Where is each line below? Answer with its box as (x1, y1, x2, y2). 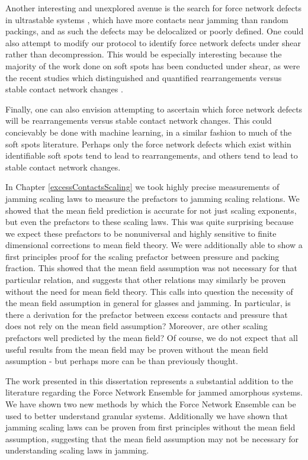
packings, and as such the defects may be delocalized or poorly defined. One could (5, 25, 304, 37)
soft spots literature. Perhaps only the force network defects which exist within (5, 137, 291, 150)
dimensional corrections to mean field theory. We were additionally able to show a (5, 239, 303, 251)
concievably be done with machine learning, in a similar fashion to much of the (5, 126, 292, 138)
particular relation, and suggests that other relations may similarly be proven (5, 274, 286, 286)
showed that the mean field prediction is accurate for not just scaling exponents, (5, 204, 297, 216)
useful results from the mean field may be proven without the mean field (5, 343, 268, 355)
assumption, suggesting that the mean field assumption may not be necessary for (5, 432, 299, 445)
